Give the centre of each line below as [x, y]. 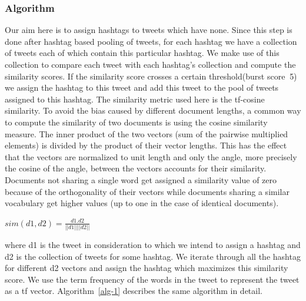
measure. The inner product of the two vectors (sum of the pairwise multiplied [147, 133]
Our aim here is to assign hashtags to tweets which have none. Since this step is [149, 30]
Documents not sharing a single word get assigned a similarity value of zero [141, 179]
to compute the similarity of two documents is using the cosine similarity [136, 122]
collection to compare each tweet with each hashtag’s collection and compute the [150, 64]
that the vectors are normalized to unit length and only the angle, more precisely [151, 156]
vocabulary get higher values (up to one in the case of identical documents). [142, 203]
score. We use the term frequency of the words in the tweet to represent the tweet [152, 279]
